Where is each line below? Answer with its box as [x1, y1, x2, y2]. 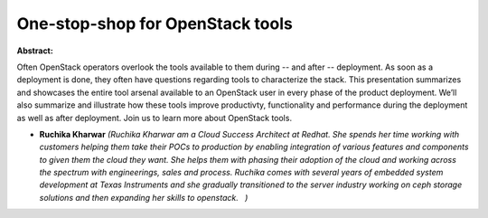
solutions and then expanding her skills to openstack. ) [39, 192, 249, 203]
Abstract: [16, 45, 53, 56]
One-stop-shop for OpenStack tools [16, 14, 293, 33]
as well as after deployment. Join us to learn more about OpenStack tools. [16, 112, 293, 123]
